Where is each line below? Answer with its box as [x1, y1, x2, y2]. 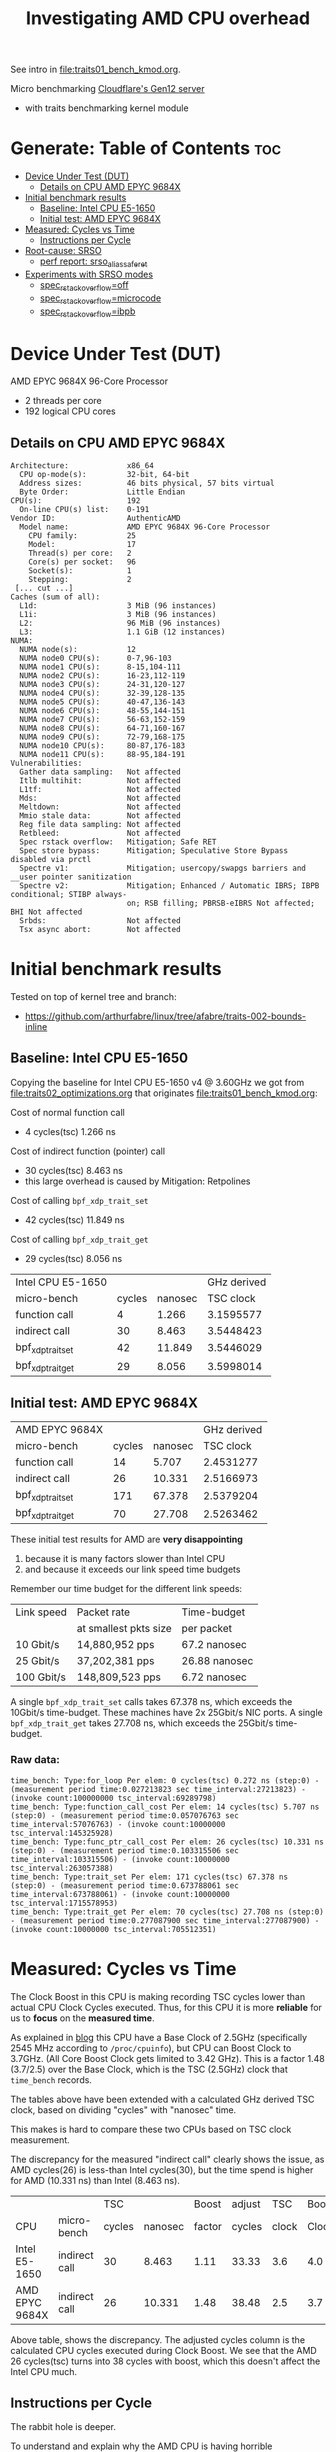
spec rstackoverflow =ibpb [39, 305, 136, 319]
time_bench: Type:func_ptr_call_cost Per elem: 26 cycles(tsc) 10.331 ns [10, 1837, 325, 1847]
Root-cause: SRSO [24, 245, 102, 257]
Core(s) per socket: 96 [28, 557, 137, 567]
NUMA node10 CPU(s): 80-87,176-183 [19, 741, 186, 751]
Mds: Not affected [19, 793, 182, 804]
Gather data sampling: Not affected [19, 767, 182, 777]
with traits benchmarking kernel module [24, 102, 189, 114]
